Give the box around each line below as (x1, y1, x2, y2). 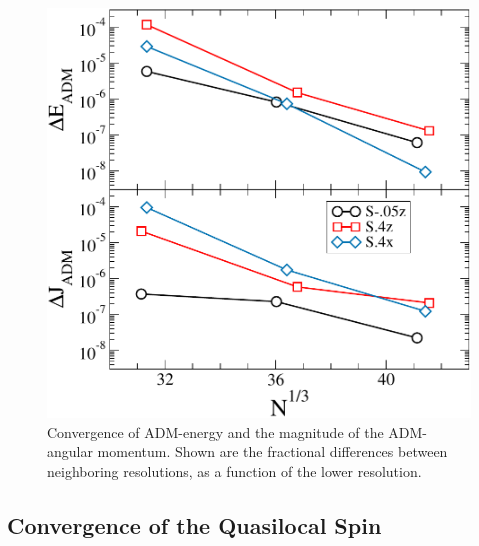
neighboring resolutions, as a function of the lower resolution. (47, 460, 422, 481)
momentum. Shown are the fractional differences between (97, 441, 448, 462)
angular (47, 441, 93, 462)
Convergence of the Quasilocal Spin (7, 509, 382, 540)
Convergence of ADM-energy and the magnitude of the (47, 421, 384, 442)
